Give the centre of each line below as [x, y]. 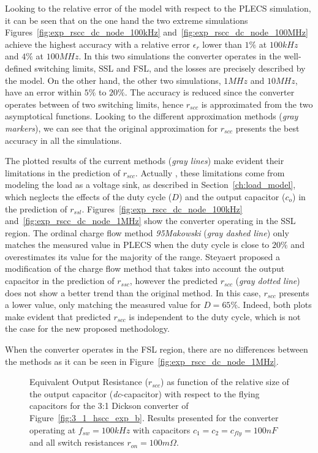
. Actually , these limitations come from [210, 172]
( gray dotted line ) [268, 281]
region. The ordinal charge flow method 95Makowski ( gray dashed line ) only [147, 232]
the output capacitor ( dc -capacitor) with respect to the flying [145, 393]
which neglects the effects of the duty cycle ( [89, 196]
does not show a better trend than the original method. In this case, [133, 292]
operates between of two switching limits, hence [94, 104]
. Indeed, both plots [275, 305]
